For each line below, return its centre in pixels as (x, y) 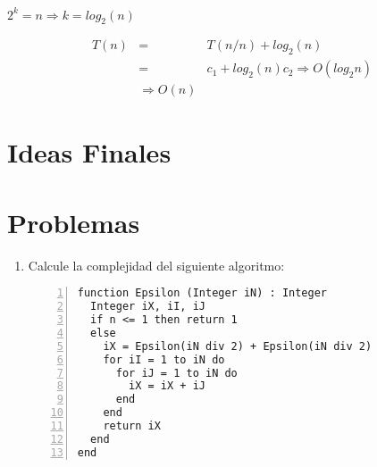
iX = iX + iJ (167, 386)
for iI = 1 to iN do (164, 359)
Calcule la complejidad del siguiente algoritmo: (156, 265)
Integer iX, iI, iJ (148, 307)
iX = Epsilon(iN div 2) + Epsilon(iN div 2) (238, 346)
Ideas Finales (89, 152)
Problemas (74, 222)
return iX (132, 426)
